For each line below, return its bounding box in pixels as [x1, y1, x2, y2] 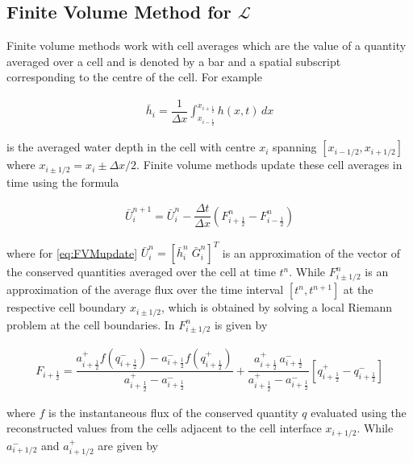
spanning [273, 138, 317, 155]
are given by [98, 436, 158, 453]
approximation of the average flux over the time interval [6, 281, 284, 298]
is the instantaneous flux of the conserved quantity [48, 403, 298, 420]
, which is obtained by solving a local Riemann [161, 299, 393, 316]
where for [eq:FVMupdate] [6, 244, 138, 261]
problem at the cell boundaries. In [6, 316, 175, 333]
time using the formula [6, 173, 119, 190]
